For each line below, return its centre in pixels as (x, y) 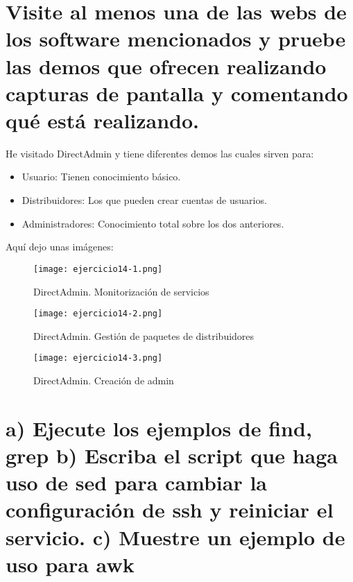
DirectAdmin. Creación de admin (104, 380)
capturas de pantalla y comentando (177, 93)
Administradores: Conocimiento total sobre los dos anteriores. (153, 223)
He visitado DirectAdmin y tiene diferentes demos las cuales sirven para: (160, 153)
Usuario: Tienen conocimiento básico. (101, 177)
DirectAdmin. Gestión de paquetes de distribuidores (144, 335)
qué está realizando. (103, 120)
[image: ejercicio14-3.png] (98, 358)
